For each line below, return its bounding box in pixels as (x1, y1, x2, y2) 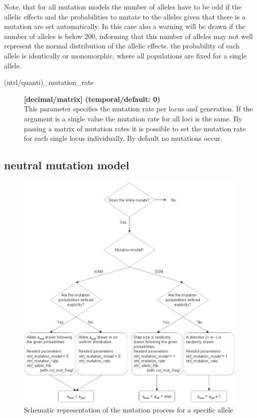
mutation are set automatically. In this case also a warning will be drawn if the (4, 21, 246, 31)
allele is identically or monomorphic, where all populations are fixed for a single (4, 50, 247, 60)
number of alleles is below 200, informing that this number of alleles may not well (4, 30, 253, 41)
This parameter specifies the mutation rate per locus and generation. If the (24, 103, 253, 114)
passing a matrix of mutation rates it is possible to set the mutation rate (24, 123, 246, 133)
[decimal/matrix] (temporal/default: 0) (24, 93, 160, 104)
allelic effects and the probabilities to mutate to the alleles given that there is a (4, 11, 246, 21)
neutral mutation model (4, 157, 129, 173)
